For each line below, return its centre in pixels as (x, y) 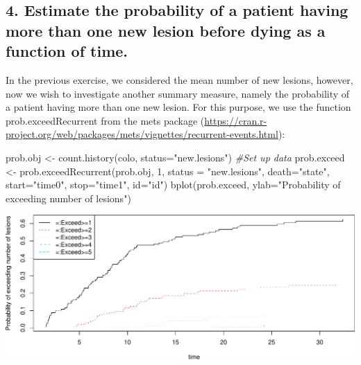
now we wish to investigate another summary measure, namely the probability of (178, 93)
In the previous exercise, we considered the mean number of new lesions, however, (179, 79)
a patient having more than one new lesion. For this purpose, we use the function (178, 107)
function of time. (67, 51)
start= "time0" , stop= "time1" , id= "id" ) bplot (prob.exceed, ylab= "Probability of (173, 185)
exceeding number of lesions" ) (68, 198)
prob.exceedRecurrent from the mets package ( (105, 120)
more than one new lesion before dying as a (166, 30)
